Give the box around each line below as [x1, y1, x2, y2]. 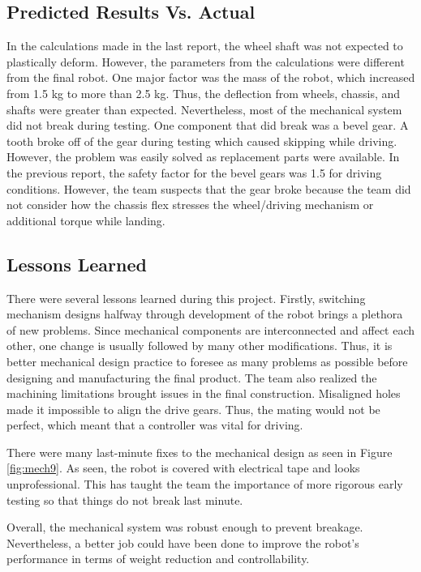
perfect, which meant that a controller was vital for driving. [6, 416, 303, 433]
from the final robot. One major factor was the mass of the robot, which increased [6, 69, 415, 86]
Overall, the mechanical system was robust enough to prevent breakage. [6, 519, 363, 536]
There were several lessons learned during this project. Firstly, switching [6, 289, 366, 306]
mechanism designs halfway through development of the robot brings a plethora [6, 305, 403, 322]
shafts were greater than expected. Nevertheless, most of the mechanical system [6, 100, 402, 117]
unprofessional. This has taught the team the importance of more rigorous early [6, 476, 403, 493]
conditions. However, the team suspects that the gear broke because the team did [6, 180, 411, 197]
